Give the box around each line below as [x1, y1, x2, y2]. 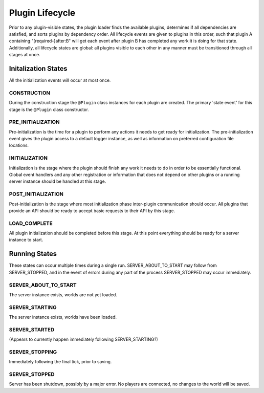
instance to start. [9, 237, 44, 243]
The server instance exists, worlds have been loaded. [9, 314, 117, 320]
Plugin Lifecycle [9, 7, 76, 18]
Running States [9, 250, 57, 258]
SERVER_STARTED [9, 326, 55, 333]
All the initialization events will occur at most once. [9, 77, 111, 83]
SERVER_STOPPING [9, 349, 57, 355]
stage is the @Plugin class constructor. [9, 107, 89, 112]
